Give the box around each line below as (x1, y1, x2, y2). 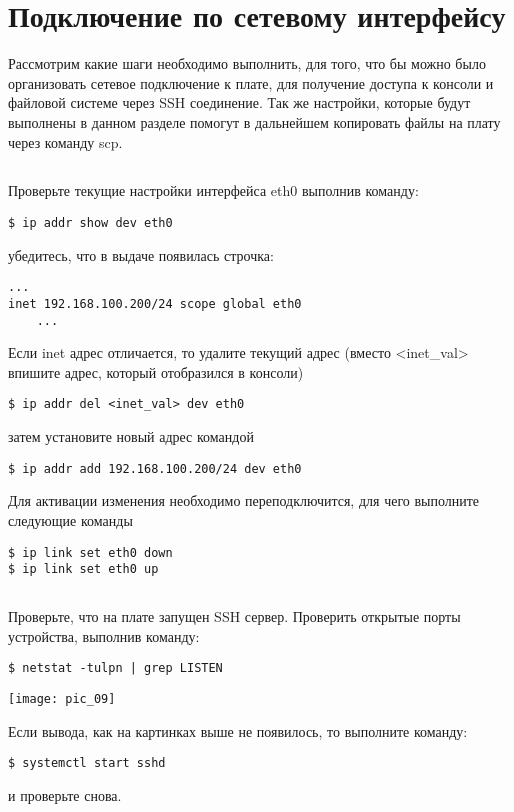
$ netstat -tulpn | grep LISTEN (8, 661, 223, 676)
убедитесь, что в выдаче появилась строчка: (8, 244, 274, 265)
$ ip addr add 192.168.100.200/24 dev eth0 (8, 461, 302, 476)
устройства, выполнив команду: (8, 625, 200, 646)
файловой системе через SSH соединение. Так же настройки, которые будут (8, 92, 471, 113)
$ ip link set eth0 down (8, 545, 173, 560)
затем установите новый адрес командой (8, 426, 254, 447)
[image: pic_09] (8, 692, 116, 707)
